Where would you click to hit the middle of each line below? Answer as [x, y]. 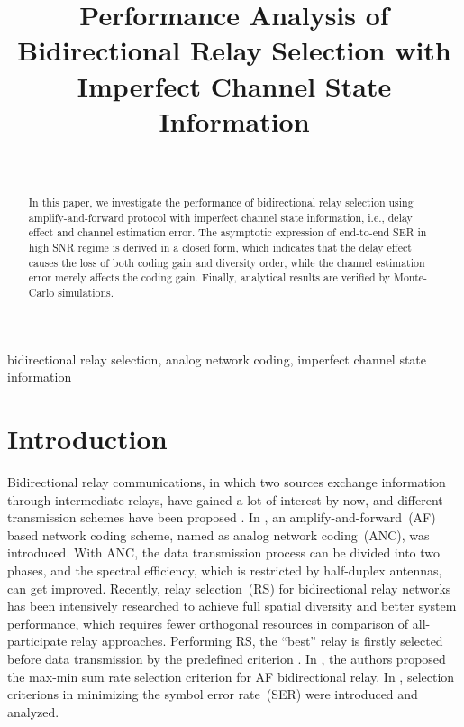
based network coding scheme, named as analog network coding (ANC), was [218, 534]
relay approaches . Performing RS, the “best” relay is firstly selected [257, 641]
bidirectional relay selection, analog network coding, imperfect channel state [217, 359]
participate [37, 641]
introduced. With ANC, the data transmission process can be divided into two [224, 552]
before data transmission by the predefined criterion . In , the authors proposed [227, 658]
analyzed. [33, 711]
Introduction [87, 439]
